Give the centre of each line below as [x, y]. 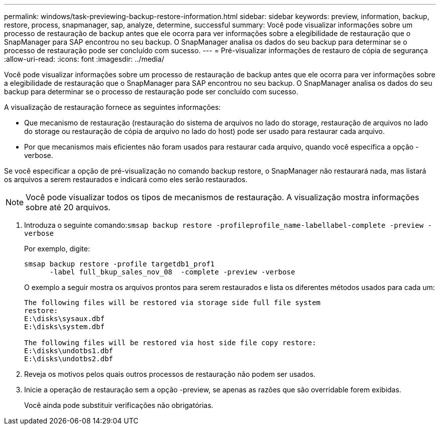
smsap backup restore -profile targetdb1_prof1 [120, 264]
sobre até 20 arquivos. [68, 207]
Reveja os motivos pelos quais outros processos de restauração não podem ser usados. [170, 374]
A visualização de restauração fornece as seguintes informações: [113, 107]
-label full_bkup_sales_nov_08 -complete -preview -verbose [172, 272]
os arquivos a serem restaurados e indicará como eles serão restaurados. [126, 179]
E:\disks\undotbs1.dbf [69, 351]
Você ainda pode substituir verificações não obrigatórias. [119, 405]
